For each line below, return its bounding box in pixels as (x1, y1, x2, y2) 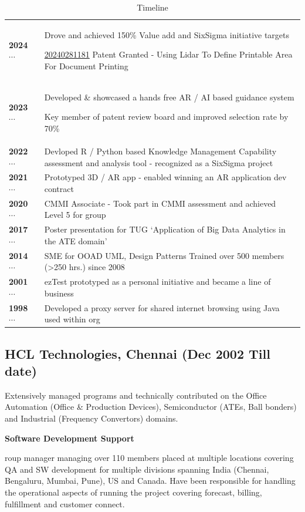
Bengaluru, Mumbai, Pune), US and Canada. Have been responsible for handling (5, 474, 296, 487)
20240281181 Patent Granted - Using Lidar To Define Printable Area (44, 48, 293, 60)
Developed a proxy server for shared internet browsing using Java (44, 301, 280, 314)
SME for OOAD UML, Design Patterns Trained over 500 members (44, 249, 284, 261)
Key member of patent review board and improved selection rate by (44, 110, 289, 123)
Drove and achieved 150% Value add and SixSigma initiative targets (44, 28, 290, 41)
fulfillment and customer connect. (5, 497, 125, 510)
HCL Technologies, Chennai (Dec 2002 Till (5, 344, 270, 362)
